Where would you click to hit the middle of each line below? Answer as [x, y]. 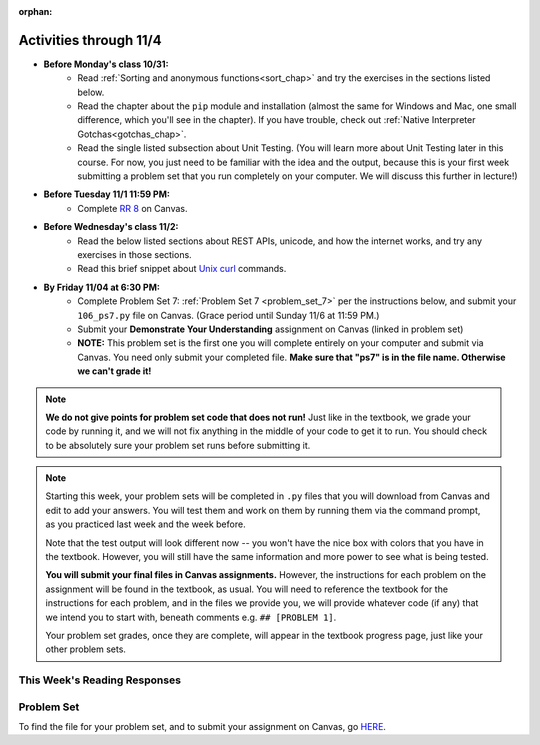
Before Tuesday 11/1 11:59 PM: [106, 194]
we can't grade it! [114, 371]
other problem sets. [86, 649]
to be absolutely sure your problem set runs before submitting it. [178, 445]
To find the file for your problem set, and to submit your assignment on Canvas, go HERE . [202, 727]
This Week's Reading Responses [100, 680]
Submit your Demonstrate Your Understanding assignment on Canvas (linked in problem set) [270, 329]
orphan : [35, 11]
